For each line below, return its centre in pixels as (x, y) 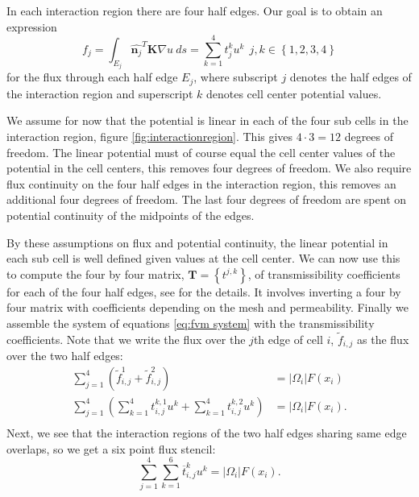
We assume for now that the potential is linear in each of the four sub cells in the (207, 120)
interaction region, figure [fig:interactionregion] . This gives (150, 137)
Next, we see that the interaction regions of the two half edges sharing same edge (207, 432)
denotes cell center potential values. (294, 93)
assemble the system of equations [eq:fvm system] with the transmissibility (191, 323)
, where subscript (236, 77)
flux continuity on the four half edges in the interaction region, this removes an (201, 183)
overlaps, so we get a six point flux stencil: (111, 448)
